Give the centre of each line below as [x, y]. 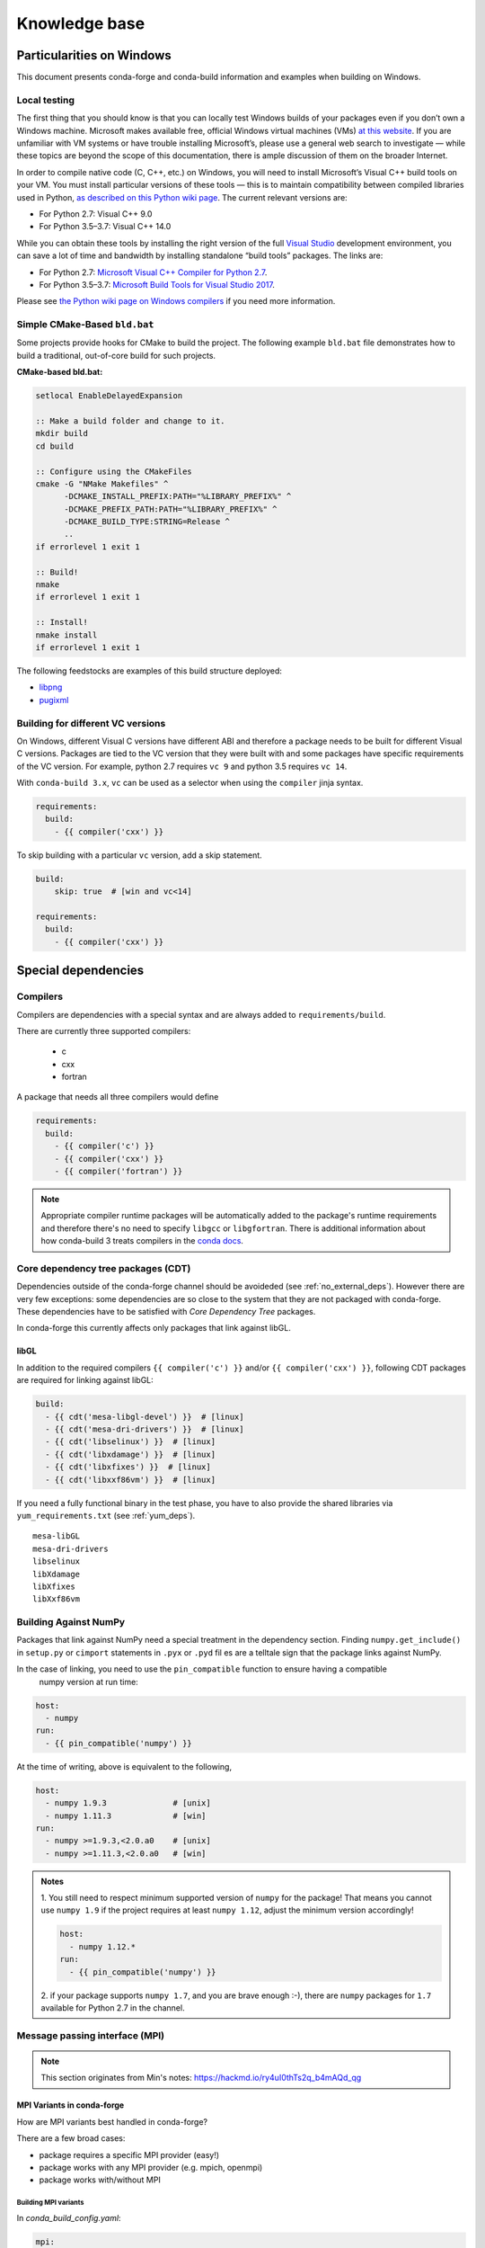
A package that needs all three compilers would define [118, 1097]
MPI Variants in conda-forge [71, 2105]
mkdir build [62, 433]
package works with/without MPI [100, 2180]
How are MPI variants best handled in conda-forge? [112, 2121]
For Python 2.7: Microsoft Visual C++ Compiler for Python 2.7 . [153, 272]
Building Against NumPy [71, 1622]
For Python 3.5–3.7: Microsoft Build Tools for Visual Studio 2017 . [157, 284]
